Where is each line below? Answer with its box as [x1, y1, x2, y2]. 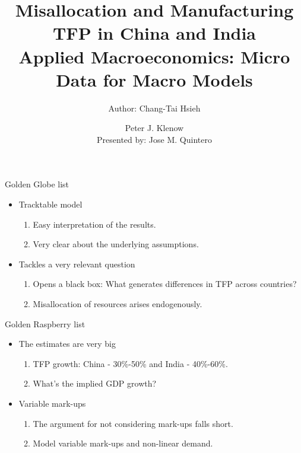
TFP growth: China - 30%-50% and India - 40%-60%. [33, 357, 228, 369]
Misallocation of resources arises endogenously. [33, 298, 202, 310]
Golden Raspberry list [5, 317, 85, 330]
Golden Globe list [5, 178, 69, 190]
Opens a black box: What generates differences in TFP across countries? [33, 277, 297, 290]
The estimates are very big [18, 337, 116, 350]
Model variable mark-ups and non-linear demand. [33, 437, 213, 449]
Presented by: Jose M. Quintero [97, 133, 212, 145]
